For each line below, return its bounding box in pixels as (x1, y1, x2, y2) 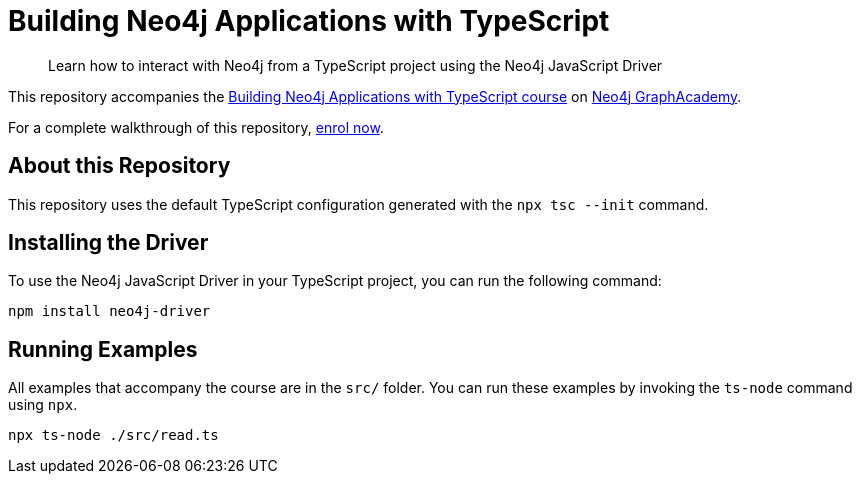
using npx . (8, 396, 78, 414)
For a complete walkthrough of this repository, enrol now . (8, 118, 384, 136)
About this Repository (8, 153, 231, 179)
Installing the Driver (8, 230, 209, 256)
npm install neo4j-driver (8, 303, 211, 320)
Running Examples (8, 336, 198, 362)
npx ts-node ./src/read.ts (8, 427, 219, 444)
